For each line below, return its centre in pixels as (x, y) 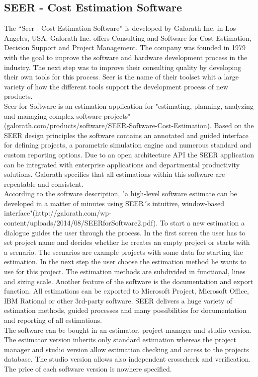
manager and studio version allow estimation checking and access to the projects (127, 349)
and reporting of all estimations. (53, 320)
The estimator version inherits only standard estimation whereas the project (120, 339)
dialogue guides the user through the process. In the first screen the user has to (125, 232)
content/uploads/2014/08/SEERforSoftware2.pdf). (81, 223)
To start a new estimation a (202, 223)
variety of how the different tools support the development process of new (116, 86)
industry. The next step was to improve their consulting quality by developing (123, 67)
